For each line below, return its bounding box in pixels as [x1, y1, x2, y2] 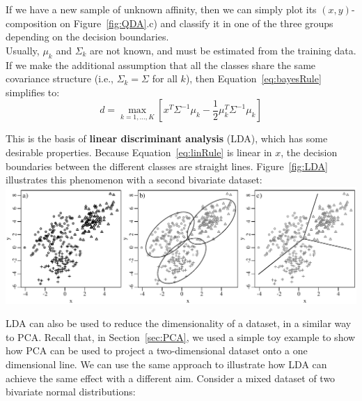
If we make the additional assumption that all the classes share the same [6, 57, 316, 72]
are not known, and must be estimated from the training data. [90, 43, 356, 57]
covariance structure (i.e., [6, 71, 113, 86]
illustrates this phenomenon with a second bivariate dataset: [6, 172, 262, 187]
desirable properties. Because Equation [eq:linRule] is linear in [6, 144, 272, 159]
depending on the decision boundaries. [6, 29, 169, 44]
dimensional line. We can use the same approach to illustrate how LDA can [6, 356, 327, 371]
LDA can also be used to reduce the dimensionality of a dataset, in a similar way [6, 316, 352, 331]
